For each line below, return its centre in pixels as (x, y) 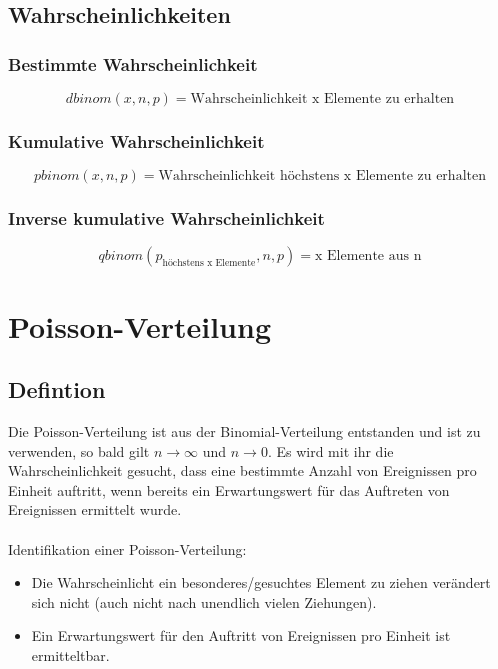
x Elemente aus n (368, 256)
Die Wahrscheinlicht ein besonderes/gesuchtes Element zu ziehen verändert (261, 582)
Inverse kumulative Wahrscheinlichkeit (166, 218)
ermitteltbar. (70, 654)
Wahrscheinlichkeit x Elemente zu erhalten (322, 99)
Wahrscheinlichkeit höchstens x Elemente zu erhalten (322, 176)
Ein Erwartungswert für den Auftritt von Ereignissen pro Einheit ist (241, 635)
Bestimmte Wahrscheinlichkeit (133, 63)
